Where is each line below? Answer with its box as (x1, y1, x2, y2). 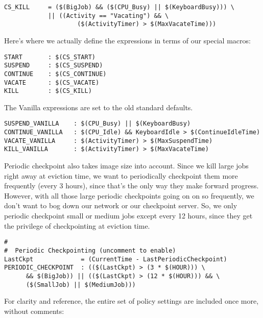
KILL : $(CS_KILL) (4, 87, 92, 95)
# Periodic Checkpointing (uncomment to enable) (4, 247, 176, 254)
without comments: (4, 305, 64, 316)
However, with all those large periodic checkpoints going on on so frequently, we (4, 190, 254, 201)
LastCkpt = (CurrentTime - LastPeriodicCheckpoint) (4, 255, 227, 263)
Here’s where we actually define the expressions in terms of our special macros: (4, 35, 251, 45)
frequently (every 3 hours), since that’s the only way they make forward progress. (4, 180, 259, 191)
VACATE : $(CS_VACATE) (4, 79, 100, 86)
